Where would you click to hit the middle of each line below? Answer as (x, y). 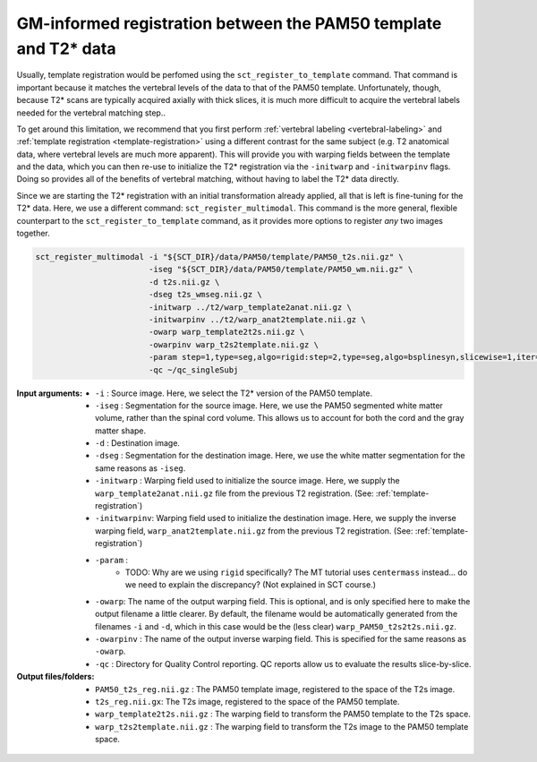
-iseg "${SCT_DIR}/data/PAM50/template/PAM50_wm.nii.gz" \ (281, 270)
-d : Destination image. (138, 443)
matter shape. (121, 431)
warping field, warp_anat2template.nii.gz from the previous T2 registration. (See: (254, 531)
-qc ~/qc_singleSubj (193, 370)
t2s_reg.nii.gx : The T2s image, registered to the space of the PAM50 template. (247, 701)
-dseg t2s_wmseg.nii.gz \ (205, 295)
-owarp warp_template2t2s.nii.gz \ (226, 332)
